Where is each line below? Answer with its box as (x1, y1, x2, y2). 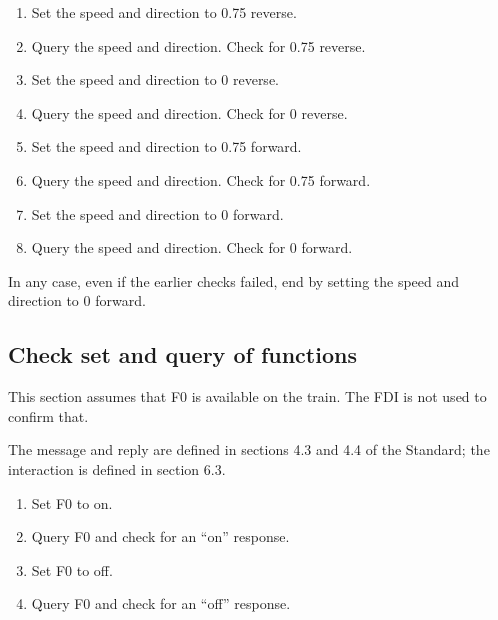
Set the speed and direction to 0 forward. (31, 203, 284, 224)
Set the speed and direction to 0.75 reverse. (31, 2, 297, 22)
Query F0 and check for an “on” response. (31, 526, 290, 547)
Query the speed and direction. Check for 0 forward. (31, 237, 353, 258)
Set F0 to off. (31, 559, 113, 580)
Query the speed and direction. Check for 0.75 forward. (31, 169, 371, 190)
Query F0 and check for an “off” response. (31, 593, 291, 614)
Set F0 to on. (31, 492, 113, 513)
